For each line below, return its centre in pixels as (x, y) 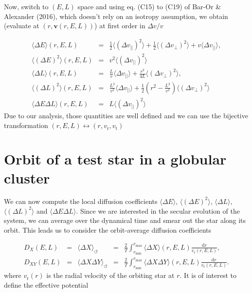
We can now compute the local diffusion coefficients (81, 201)
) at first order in (120, 26)
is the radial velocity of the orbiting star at (110, 275)
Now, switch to (26, 6)
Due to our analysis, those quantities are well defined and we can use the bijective (126, 116)
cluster (27, 178)
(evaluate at (22, 26)
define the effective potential (46, 284)
